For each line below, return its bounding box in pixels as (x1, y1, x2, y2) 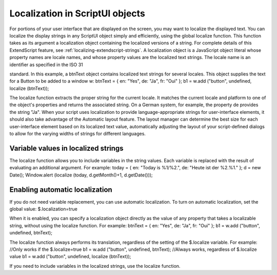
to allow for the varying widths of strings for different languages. (9, 131, 146, 137)
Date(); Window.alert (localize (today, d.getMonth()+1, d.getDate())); (9, 172, 153, 178)
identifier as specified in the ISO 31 (9, 62, 83, 68)
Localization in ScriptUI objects (9, 8, 146, 19)
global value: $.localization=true (9, 206, 78, 212)
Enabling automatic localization (9, 185, 112, 194)
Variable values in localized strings (9, 144, 124, 152)
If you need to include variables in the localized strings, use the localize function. (9, 263, 181, 269)
